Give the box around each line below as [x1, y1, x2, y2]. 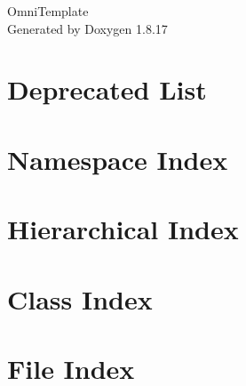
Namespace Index [7, 141, 228, 177]
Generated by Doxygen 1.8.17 [7, 19, 168, 37]
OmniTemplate [7, 2, 89, 20]
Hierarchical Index [7, 211, 239, 247]
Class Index [7, 280, 153, 317]
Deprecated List [7, 71, 207, 108]
